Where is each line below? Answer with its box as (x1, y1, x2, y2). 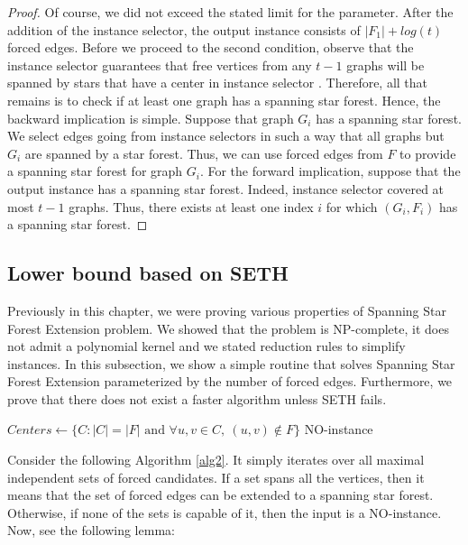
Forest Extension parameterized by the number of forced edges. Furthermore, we (7, 372, 453, 391)
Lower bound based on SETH (7, 259, 289, 287)
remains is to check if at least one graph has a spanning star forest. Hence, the (7, 90, 441, 109)
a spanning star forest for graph (7, 162, 183, 180)
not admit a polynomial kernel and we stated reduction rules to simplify (7, 337, 406, 356)
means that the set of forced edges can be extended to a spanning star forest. (7, 485, 434, 504)
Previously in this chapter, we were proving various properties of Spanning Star (7, 300, 446, 319)
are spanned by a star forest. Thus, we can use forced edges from (24, 143, 383, 162)
